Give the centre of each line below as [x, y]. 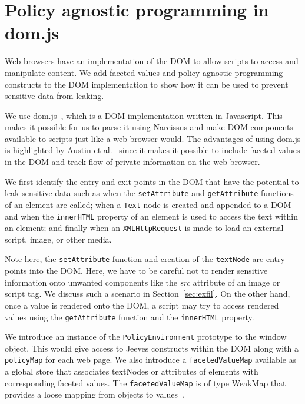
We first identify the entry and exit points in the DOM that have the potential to [152, 181]
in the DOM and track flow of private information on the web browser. [132, 162]
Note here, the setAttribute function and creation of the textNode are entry [145, 259]
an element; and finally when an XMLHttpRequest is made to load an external [144, 228]
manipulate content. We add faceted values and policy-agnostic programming [144, 72]
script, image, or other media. [58, 239]
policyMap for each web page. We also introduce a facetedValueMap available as [151, 360]
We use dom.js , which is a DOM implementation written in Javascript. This [144, 115]
